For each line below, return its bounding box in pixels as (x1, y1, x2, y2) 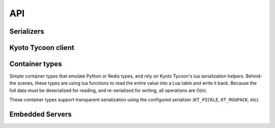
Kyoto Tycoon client (9, 43, 74, 52)
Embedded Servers (9, 110, 72, 119)
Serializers (9, 27, 44, 36)
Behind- (245, 73, 263, 79)
